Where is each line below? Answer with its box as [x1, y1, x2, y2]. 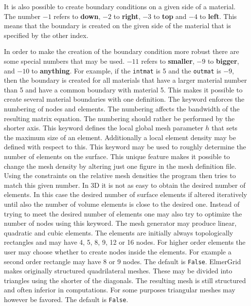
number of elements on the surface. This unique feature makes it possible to [4, 151, 230, 161]
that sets [212, 123, 238, 133]
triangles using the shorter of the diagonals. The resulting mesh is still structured [4, 275, 246, 285]
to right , [113, 11, 141, 21]
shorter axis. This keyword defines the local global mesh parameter [4, 123, 203, 133]
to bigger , [207, 55, 239, 66]
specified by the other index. [4, 30, 89, 40]
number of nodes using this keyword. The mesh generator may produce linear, [4, 218, 237, 228]
